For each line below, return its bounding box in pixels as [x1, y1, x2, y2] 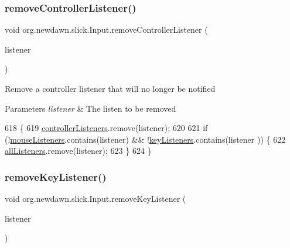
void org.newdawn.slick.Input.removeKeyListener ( [5, 192, 186, 205]
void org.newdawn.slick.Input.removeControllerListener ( [5, 23, 208, 36]
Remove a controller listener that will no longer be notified [5, 82, 216, 94]
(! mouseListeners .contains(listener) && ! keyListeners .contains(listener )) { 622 [5, 133, 286, 145]
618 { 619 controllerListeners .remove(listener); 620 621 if [5, 122, 208, 134]
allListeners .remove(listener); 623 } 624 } [5, 144, 152, 157]
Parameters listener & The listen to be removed [5, 102, 176, 114]
